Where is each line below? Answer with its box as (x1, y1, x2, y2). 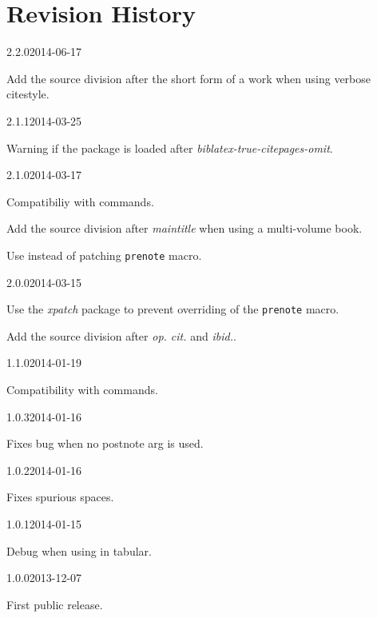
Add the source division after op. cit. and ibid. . (6, 327, 236, 344)
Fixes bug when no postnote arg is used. (6, 435, 204, 452)
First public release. (6, 596, 103, 612)
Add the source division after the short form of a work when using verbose (6, 70, 371, 86)
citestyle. (6, 86, 50, 102)
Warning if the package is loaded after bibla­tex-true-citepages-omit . (6, 139, 333, 156)
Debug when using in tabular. (6, 542, 152, 559)
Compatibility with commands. (6, 381, 158, 397)
